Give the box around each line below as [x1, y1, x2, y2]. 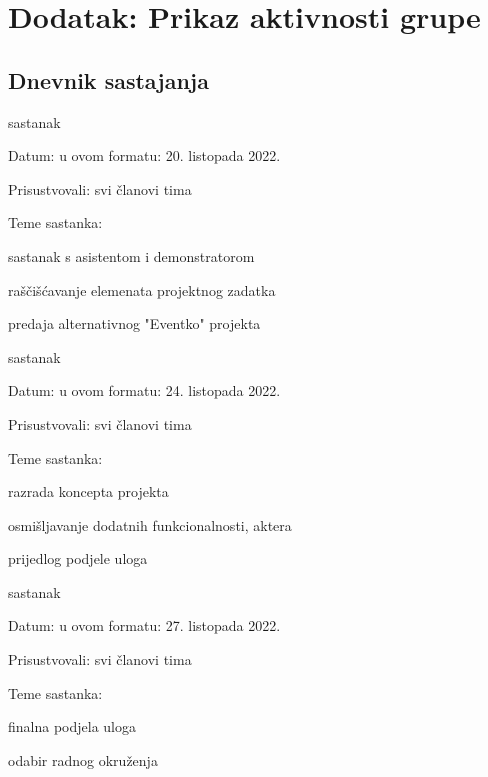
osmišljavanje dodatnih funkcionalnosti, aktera [8, 514, 292, 535]
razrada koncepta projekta [8, 481, 169, 502]
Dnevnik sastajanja [8, 64, 209, 95]
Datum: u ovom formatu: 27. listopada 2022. [8, 615, 281, 636]
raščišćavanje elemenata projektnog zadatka [8, 279, 276, 300]
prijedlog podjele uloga [8, 548, 148, 569]
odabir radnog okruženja [8, 749, 158, 770]
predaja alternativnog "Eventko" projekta [8, 313, 261, 334]
